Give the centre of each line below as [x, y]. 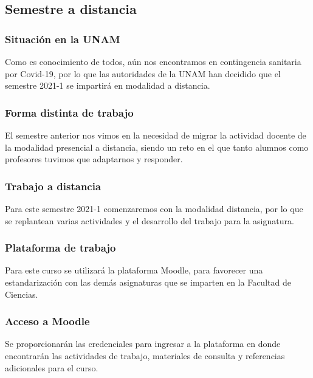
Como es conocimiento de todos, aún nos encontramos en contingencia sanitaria [153, 61]
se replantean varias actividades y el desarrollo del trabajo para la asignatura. [150, 220]
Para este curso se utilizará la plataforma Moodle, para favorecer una [134, 270]
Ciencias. [22, 294]
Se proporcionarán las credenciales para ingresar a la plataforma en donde [143, 344]
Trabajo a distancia [53, 186]
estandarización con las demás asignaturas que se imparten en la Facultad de [148, 282]
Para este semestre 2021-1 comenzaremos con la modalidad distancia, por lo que [154, 208]
